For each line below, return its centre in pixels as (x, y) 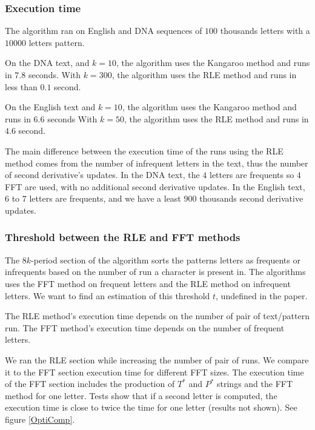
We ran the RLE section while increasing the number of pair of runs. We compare (157, 359)
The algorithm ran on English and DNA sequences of (104, 31)
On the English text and (50, 107)
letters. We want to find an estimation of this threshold (108, 295)
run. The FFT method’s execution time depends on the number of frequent (145, 327)
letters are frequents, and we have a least (105, 198)
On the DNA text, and (47, 63)
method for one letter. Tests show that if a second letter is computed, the (141, 395)
